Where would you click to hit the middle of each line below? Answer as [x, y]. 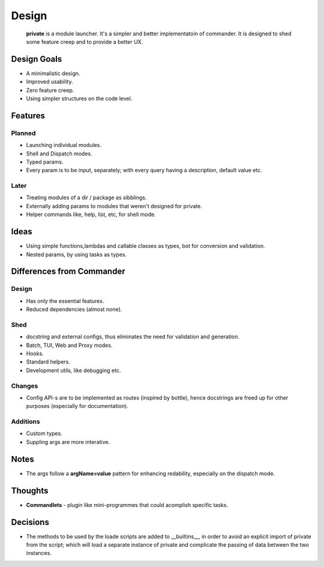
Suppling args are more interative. [68, 442]
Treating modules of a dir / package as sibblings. [86, 197]
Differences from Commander [68, 271]
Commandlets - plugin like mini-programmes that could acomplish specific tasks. [127, 505]
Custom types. [44, 433]
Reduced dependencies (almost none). [74, 310]
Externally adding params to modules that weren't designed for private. [114, 206]
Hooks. [35, 353]
